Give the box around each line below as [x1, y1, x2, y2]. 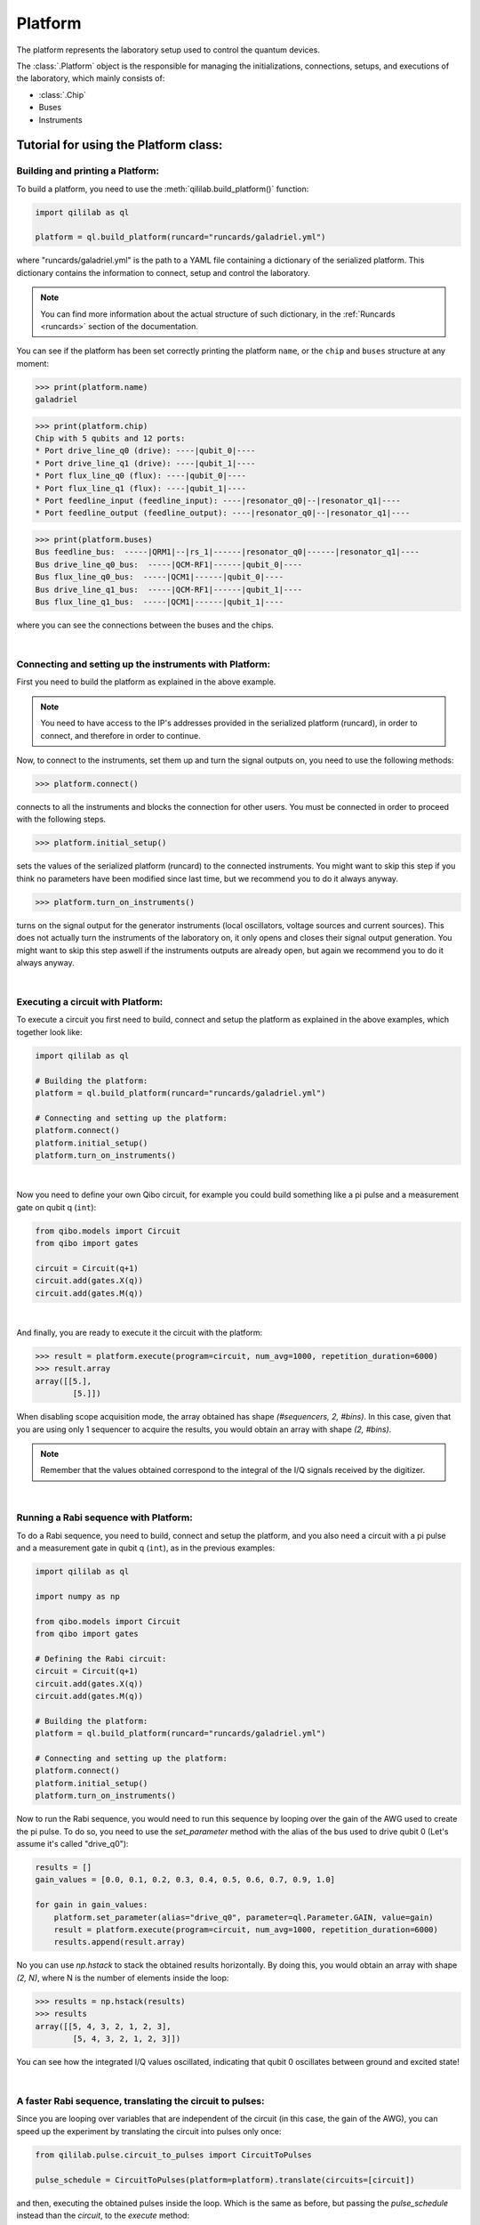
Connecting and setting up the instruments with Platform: [16, 659, 271, 671]
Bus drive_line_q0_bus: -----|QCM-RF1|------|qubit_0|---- [35, 559, 303, 570]
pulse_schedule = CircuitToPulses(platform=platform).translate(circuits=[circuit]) [35, 2174, 415, 2185]
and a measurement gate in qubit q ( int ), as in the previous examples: [16, 1542, 276, 1553]
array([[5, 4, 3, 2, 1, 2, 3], [35, 2021, 172, 2031]
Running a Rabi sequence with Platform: [16, 1511, 193, 1524]
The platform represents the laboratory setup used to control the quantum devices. [16, 44, 320, 55]
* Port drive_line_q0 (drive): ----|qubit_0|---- [35, 446, 256, 456]
